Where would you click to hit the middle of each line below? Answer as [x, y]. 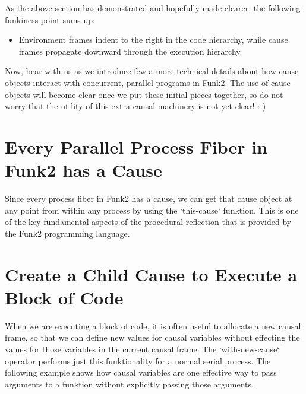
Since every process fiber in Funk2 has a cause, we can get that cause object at [149, 198]
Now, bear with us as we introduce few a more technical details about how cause [152, 71]
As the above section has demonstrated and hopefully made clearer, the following [153, 8]
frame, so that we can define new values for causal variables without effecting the [152, 337]
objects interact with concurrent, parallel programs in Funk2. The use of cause [148, 82]
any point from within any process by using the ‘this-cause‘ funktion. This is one [152, 210]
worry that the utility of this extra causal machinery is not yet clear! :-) [135, 106]
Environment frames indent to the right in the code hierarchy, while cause [153, 39]
